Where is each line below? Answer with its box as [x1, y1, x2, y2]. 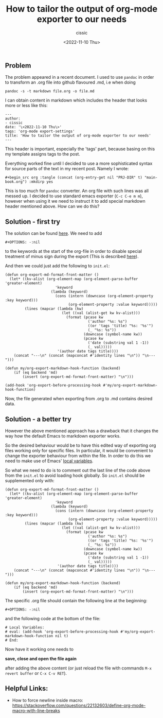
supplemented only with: [5, 477, 54, 483]
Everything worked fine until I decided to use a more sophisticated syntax [5, 160, 153, 166]
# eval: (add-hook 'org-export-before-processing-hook [5, 629, 119, 634]
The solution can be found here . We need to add [5, 230, 102, 236]
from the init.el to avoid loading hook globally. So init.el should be [5, 473, 145, 478]
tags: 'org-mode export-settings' [5, 129, 75, 134]
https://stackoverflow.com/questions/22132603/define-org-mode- [12, 702, 146, 708]
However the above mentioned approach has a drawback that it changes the [5, 428, 159, 434]
